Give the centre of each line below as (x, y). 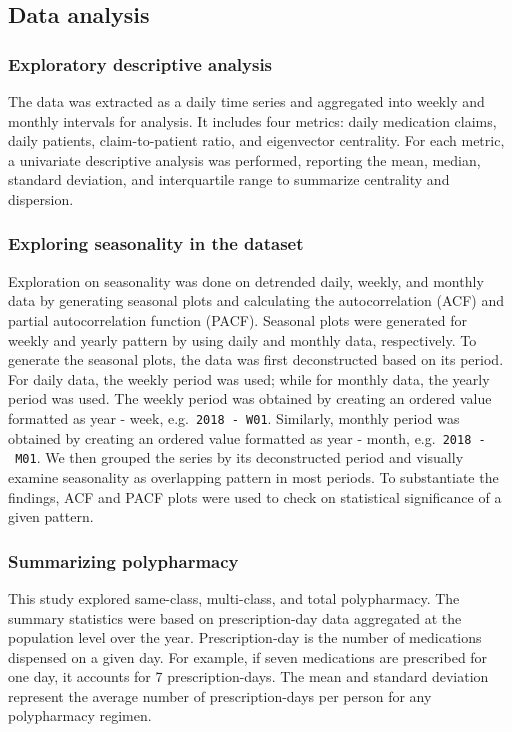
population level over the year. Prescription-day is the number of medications (245, 637)
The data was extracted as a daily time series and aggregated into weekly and (246, 101)
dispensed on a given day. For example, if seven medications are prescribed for (248, 656)
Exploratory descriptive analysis (140, 63)
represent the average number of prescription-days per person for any (220, 695)
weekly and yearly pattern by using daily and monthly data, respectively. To (242, 339)
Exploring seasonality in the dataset (156, 243)
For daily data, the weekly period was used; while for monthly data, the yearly (249, 378)
